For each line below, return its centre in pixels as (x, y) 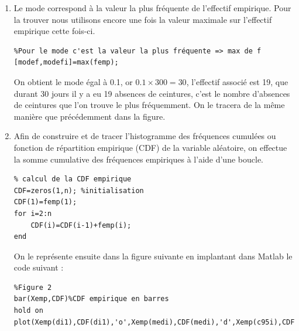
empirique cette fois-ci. (54, 31)
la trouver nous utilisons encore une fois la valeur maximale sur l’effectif (143, 19)
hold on (28, 311)
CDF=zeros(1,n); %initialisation (79, 190)
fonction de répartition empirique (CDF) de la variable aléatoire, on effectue (150, 147)
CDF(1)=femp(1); (45, 202)
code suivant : (39, 267)
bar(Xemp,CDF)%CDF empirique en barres (91, 299)
